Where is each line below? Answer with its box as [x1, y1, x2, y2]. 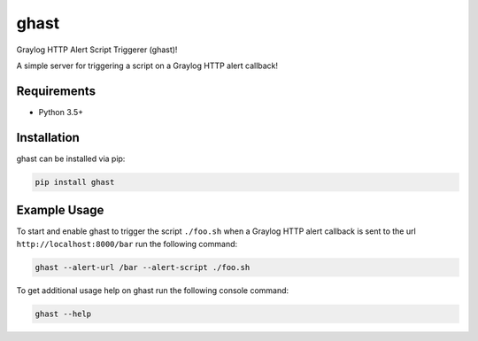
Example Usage [16, 203, 104, 218]
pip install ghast [35, 177, 115, 187]
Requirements [16, 83, 96, 98]
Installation [16, 129, 80, 145]
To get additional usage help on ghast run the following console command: [16, 284, 289, 296]
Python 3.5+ [38, 106, 84, 117]
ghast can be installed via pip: [16, 153, 126, 164]
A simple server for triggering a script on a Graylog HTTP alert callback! [16, 60, 279, 71]
